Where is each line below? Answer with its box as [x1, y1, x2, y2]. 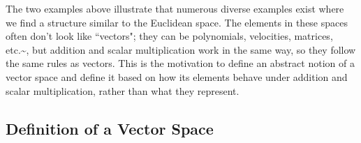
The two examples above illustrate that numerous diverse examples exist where [6, 1, 344, 15]
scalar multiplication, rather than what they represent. [6, 83, 240, 98]
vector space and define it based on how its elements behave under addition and [6, 69, 348, 84]
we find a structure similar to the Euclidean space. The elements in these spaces [6, 15, 348, 29]
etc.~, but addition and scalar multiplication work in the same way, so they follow [6, 42, 356, 57]
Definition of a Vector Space [6, 117, 214, 139]
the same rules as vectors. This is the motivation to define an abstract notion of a [6, 56, 355, 70]
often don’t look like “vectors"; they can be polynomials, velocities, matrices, [6, 29, 333, 43]
